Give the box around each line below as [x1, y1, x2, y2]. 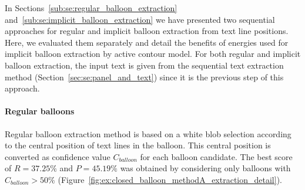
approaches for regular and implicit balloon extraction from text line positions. [5, 25, 289, 37]
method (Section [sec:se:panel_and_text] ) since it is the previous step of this [5, 70, 284, 83]
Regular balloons [5, 105, 75, 117]
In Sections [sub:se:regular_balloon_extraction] [5, 2, 177, 13]
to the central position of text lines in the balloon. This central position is [5, 139, 271, 151]
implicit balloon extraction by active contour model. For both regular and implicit [5, 48, 301, 60]
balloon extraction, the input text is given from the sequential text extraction [5, 59, 284, 71]
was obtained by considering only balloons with [120, 162, 291, 174]
